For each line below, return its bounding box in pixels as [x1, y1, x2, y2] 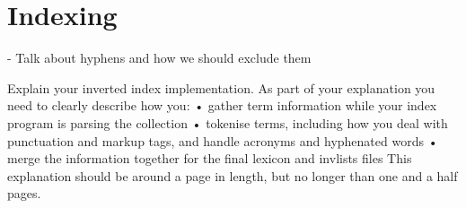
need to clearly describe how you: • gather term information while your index [7, 96, 437, 115]
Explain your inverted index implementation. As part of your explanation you [7, 78, 435, 97]
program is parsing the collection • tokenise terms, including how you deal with [7, 113, 448, 132]
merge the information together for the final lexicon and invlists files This [7, 149, 412, 168]
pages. [7, 184, 41, 203]
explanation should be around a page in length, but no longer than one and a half [7, 166, 458, 185]
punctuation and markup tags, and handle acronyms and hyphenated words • [7, 131, 438, 150]
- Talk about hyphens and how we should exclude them [7, 48, 312, 67]
